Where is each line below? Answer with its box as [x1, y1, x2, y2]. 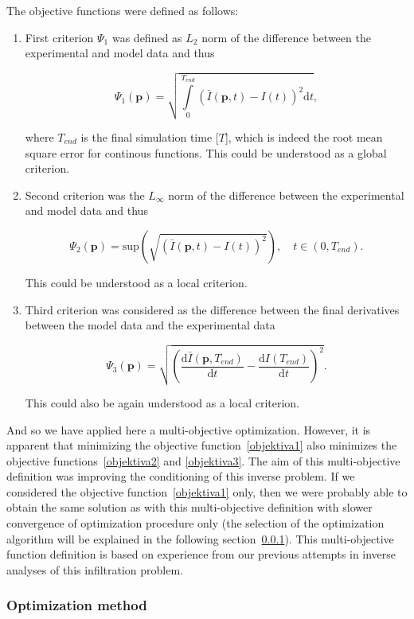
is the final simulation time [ [80, 128, 219, 145]
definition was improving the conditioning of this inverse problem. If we [6, 468, 355, 485]
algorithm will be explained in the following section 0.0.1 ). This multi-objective [6, 530, 394, 547]
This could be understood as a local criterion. [25, 274, 248, 290]
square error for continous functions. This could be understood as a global [25, 144, 387, 161]
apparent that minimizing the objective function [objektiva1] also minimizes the [6, 437, 397, 454]
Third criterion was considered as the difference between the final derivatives [25, 301, 400, 317]
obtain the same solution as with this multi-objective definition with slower [6, 499, 373, 516]
